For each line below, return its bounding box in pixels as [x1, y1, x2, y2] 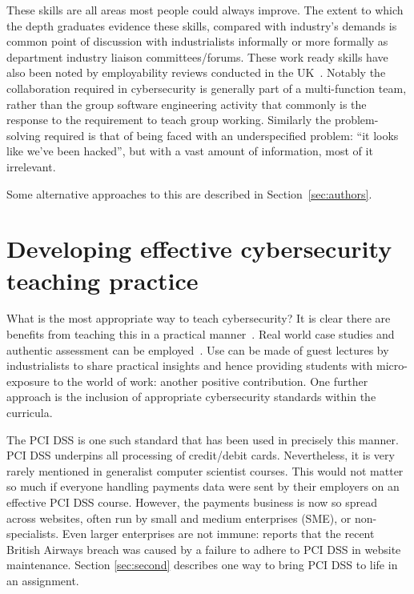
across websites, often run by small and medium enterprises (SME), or [6, 509, 352, 526]
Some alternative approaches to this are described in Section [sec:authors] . [6, 185, 372, 202]
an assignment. [6, 572, 79, 588]
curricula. [6, 404, 53, 420]
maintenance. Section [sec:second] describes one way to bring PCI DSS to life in [6, 556, 398, 573]
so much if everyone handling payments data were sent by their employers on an [6, 478, 400, 495]
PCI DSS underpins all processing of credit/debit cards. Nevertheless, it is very [6, 447, 395, 464]
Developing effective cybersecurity [6, 232, 392, 265]
